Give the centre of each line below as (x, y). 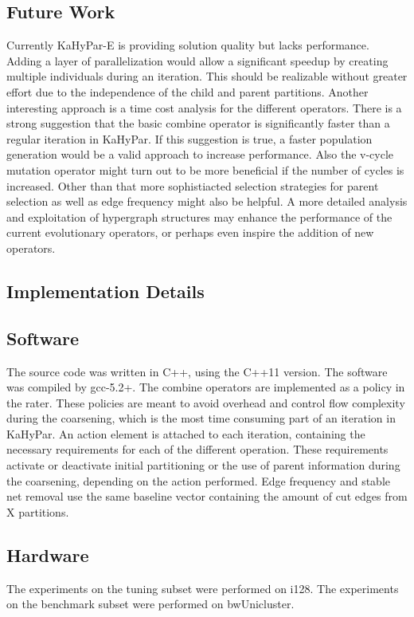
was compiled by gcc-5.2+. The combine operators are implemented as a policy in (206, 387)
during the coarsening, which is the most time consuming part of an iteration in (201, 418)
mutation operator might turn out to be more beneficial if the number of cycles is (205, 169)
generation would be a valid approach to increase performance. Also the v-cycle (200, 154)
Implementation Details (105, 291)
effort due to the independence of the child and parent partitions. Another (187, 91)
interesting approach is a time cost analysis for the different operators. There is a (204, 107)
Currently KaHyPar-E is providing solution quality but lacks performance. (188, 45)
